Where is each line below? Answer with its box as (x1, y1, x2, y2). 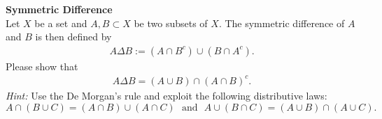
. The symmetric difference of (218, 15, 345, 30)
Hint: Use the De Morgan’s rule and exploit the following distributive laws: (6, 88, 327, 102)
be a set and (34, 15, 87, 30)
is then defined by (35, 29, 112, 44)
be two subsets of (134, 15, 208, 30)
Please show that (6, 58, 78, 73)
